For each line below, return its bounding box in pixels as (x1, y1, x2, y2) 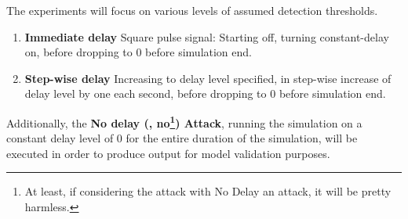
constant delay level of (6, 130, 114, 146)
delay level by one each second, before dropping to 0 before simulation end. (24, 85, 386, 102)
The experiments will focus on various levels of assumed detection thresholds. (6, 2, 378, 18)
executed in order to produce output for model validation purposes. (6, 145, 330, 161)
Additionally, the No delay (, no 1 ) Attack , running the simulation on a (6, 112, 362, 131)
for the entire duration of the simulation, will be (126, 130, 358, 146)
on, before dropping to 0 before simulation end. (24, 44, 252, 60)
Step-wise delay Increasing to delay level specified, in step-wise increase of (24, 70, 392, 86)
